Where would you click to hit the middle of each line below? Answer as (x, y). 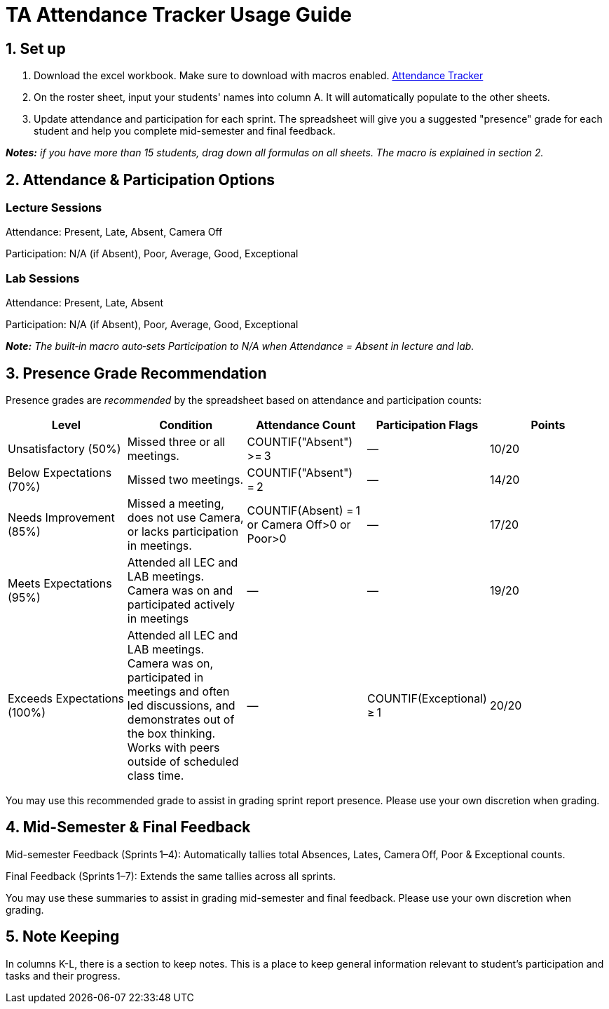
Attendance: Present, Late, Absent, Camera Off (114, 232)
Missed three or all (176, 441)
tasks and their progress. (63, 975)
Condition (186, 425)
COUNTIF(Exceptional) (427, 698)
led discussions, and (181, 705)
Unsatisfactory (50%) (64, 448)
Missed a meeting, (176, 503)
